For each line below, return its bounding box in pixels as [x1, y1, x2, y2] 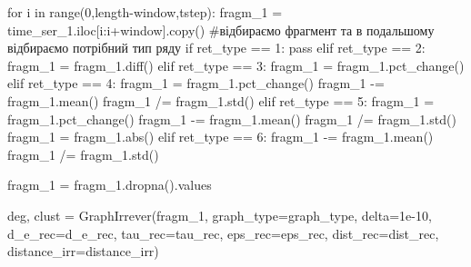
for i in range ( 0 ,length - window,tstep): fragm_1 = [7, 3, 283, 21]
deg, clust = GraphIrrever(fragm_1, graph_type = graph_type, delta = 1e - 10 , [7, 205, 432, 224]
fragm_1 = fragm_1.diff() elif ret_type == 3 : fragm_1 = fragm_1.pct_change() [7, 55, 465, 74]
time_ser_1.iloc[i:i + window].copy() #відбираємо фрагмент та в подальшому [7, 20, 435, 39]
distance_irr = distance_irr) [7, 242, 159, 261]
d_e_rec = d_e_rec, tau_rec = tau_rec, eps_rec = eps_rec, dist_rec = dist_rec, [7, 223, 439, 242]
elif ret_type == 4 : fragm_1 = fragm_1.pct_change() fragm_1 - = [7, 74, 385, 93]
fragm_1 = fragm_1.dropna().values [7, 175, 212, 194]
